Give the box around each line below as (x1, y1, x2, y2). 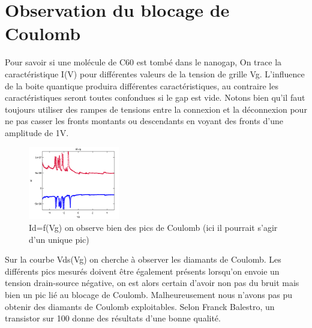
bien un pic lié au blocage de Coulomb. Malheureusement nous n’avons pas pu (5, 288, 293, 301)
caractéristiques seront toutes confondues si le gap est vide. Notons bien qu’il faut (5, 91, 305, 104)
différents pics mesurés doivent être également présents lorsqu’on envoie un (5, 264, 280, 277)
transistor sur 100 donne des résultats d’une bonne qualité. (5, 312, 221, 324)
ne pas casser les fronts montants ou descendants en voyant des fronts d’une (5, 115, 284, 127)
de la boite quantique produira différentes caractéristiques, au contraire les (5, 79, 278, 92)
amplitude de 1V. (5, 126, 69, 139)
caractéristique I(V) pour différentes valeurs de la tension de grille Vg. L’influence (5, 67, 305, 80)
